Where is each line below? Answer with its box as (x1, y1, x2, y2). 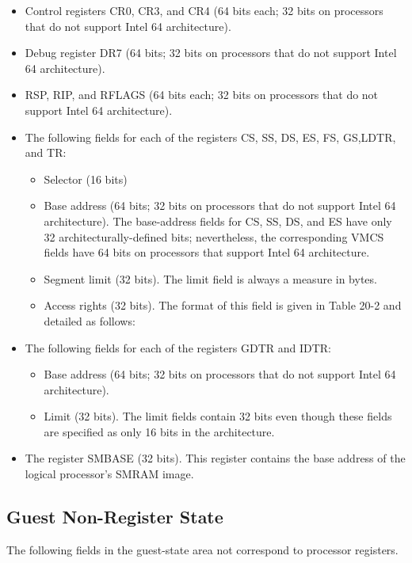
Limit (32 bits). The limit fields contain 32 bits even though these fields (44, 408, 392, 424)
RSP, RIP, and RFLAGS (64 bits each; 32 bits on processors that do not (25, 86, 379, 103)
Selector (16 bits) (44, 170, 128, 187)
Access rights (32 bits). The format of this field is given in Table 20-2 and (44, 297, 402, 314)
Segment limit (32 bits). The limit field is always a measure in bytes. (44, 270, 377, 287)
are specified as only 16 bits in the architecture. (44, 423, 275, 439)
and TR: (25, 144, 67, 161)
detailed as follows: (44, 312, 135, 329)
